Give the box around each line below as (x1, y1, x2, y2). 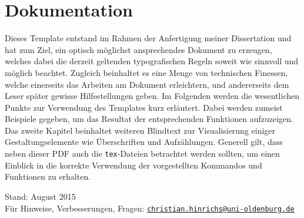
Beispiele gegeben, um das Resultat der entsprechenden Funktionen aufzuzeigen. (5, 113, 293, 125)
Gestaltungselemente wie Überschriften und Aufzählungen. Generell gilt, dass (5, 136, 283, 148)
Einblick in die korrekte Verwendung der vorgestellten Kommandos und (5, 158, 262, 171)
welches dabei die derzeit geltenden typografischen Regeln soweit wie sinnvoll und (5, 55, 299, 67)
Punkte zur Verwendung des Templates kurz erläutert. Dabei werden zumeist (5, 101, 283, 113)
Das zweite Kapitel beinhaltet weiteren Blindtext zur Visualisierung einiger (5, 124, 276, 136)
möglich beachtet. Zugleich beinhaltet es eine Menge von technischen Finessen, (5, 66, 288, 78)
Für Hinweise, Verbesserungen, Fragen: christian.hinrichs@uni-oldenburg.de (5, 202, 295, 214)
